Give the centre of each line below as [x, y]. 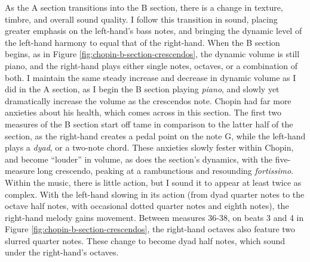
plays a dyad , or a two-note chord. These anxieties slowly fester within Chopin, [149, 147]
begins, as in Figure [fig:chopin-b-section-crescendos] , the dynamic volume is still [152, 54]
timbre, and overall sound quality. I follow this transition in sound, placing [141, 19]
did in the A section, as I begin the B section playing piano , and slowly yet [142, 89]
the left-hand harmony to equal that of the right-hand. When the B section [142, 42]
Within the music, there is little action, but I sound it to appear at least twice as [153, 182]
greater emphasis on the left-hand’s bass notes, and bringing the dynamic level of [154, 31]
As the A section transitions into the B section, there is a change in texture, [144, 7]
